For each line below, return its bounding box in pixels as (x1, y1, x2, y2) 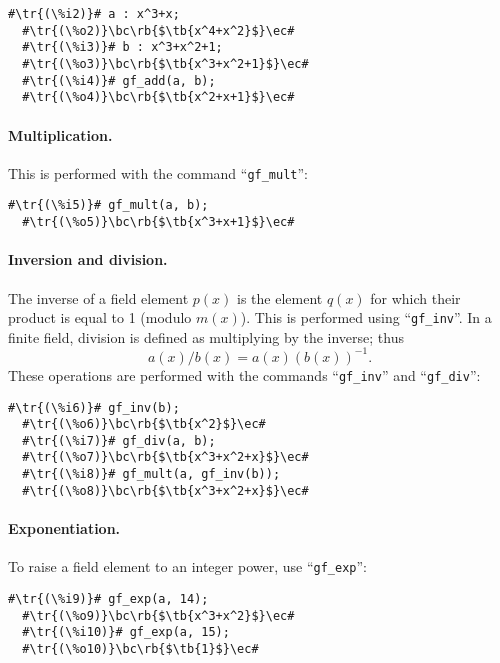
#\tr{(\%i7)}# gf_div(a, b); (22, 433, 216, 448)
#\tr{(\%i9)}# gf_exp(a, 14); (8, 591, 209, 606)
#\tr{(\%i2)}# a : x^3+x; (8, 7, 180, 21)
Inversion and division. (8, 249, 168, 270)
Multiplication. (8, 124, 113, 145)
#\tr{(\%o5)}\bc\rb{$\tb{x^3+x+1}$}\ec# (22, 215, 295, 230)
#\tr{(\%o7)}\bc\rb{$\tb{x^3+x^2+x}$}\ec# (22, 450, 309, 465)
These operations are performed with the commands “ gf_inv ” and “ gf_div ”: (8, 364, 481, 385)
